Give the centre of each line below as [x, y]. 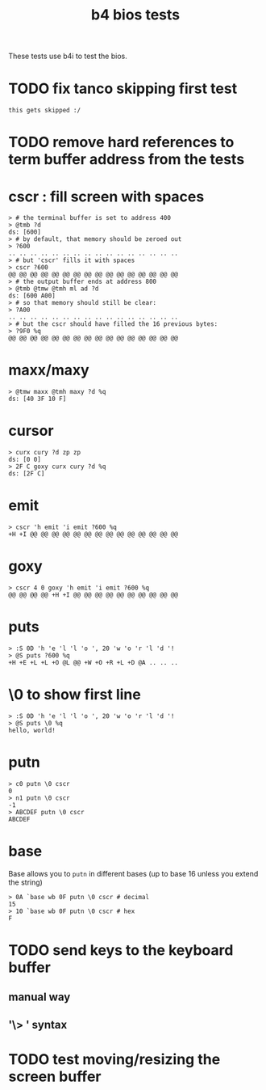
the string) [25, 882]
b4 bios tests [135, 15]
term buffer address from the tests [127, 160]
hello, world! [32, 730]
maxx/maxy [49, 370]
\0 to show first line [75, 695]
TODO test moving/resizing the [114, 1059]
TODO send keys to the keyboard [121, 950]
